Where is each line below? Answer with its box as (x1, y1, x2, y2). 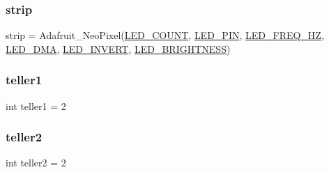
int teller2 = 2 (6, 155, 66, 170)
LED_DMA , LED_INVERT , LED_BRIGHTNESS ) (6, 41, 231, 56)
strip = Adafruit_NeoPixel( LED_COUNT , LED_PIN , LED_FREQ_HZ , (6, 28, 324, 42)
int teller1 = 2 (6, 98, 66, 113)
